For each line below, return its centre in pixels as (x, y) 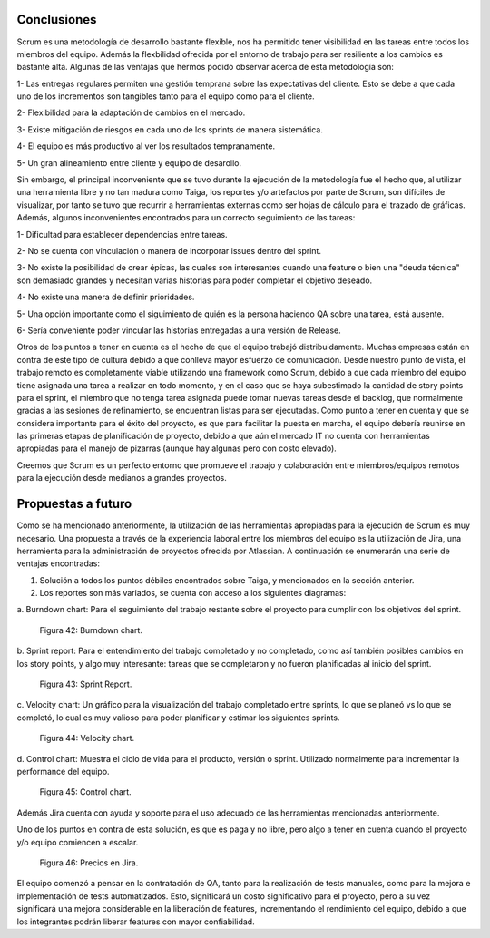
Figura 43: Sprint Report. (86, 684)
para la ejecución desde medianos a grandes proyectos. (122, 478)
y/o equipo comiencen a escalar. (78, 842)
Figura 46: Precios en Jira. (89, 863)
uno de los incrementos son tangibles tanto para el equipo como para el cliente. (166, 96)
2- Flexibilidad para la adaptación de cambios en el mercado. (131, 112)
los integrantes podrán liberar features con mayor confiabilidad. (136, 922)
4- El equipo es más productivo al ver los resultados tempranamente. (146, 146)
